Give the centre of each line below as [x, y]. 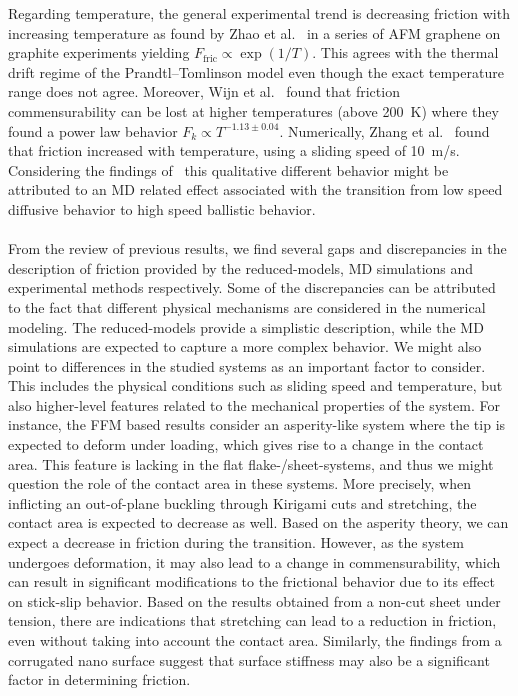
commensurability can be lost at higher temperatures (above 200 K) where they [253, 110]
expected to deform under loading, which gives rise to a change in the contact [246, 444]
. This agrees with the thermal [405, 52]
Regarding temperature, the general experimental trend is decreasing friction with [259, 13]
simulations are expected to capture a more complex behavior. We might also [245, 346]
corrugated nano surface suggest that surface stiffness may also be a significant [249, 659]
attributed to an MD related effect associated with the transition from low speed [255, 189]
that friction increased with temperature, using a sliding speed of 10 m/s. [234, 150]
